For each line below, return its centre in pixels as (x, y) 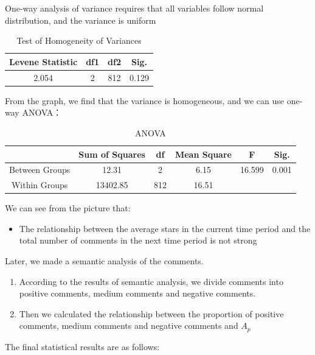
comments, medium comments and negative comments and (129, 325)
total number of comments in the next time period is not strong (138, 240)
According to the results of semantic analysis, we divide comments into (151, 281)
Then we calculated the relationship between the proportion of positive (151, 313)
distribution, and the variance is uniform (81, 20)
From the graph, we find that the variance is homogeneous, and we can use (145, 100)
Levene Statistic (43, 61)
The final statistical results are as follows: (82, 346)
